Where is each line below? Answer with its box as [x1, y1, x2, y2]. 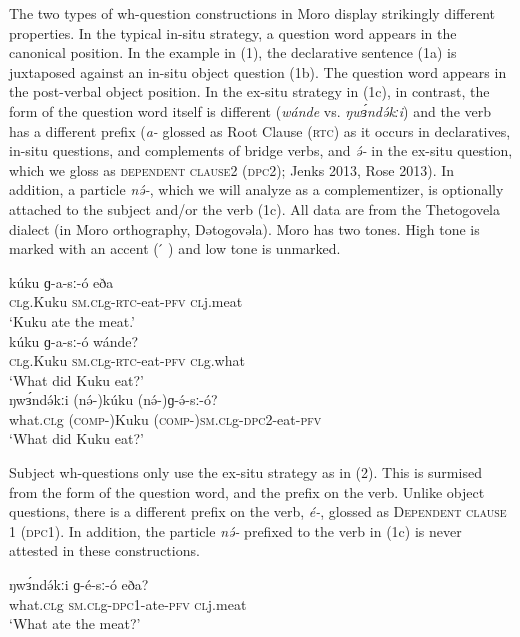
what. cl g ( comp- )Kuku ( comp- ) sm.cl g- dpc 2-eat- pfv [9, 408, 322, 429]
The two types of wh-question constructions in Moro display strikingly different [9, 3, 495, 23]
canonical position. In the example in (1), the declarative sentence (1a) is [9, 42, 457, 63]
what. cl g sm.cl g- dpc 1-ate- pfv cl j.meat [9, 593, 247, 614]
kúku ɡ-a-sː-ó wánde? [9, 330, 139, 351]
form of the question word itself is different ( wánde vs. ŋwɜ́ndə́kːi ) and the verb [9, 100, 491, 121]
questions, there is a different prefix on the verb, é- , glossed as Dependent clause [9, 501, 507, 522]
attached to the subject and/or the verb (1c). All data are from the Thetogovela [9, 198, 500, 219]
